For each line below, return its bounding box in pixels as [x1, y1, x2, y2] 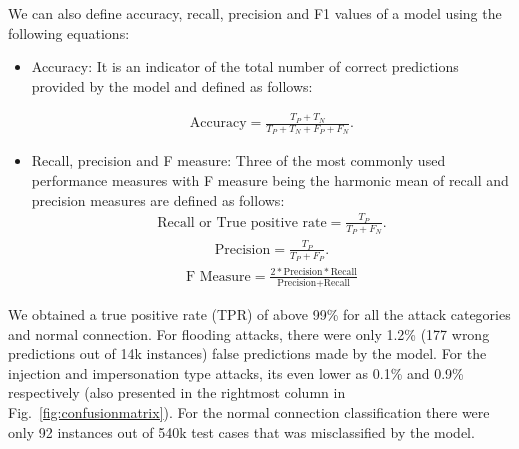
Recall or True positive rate [157, 215, 327, 230]
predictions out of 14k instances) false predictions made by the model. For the [8, 343, 487, 364]
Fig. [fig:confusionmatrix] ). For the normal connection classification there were [8, 401, 490, 422]
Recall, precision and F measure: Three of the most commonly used [31, 150, 446, 171]
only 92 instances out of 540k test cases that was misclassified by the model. [8, 421, 475, 442]
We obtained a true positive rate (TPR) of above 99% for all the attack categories [8, 303, 511, 324]
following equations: [8, 22, 130, 43]
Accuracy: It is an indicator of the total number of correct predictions [31, 56, 459, 77]
